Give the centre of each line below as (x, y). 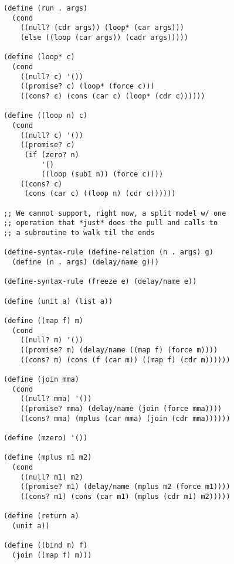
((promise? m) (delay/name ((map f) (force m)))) (119, 350)
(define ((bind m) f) (46, 546)
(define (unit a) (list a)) (58, 301)
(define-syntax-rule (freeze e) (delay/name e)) (100, 282)
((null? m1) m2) (52, 477)
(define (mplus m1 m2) (48, 458)
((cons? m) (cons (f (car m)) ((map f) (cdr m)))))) (125, 360)
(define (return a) (41, 516)
